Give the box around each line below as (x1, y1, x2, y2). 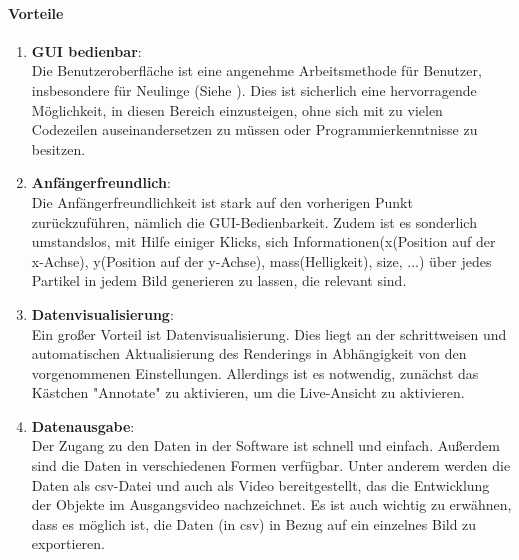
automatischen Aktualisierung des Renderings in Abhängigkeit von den (31, 343, 467, 364)
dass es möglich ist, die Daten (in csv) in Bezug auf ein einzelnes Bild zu (31, 513, 477, 534)
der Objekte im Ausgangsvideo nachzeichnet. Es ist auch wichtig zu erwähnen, (31, 494, 512, 515)
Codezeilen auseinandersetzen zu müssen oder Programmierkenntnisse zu (31, 119, 478, 140)
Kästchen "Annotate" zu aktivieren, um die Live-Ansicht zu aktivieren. (31, 382, 465, 403)
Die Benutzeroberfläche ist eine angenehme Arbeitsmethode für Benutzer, (31, 60, 482, 81)
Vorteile (8, 2, 64, 23)
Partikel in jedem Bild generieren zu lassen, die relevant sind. (31, 270, 407, 291)
